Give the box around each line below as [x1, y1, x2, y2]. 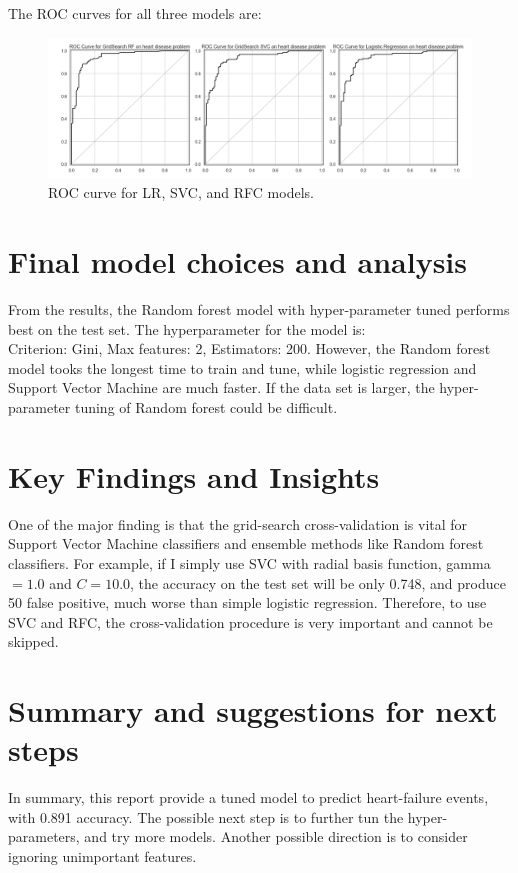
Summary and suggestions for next [8, 690, 498, 731]
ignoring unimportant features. [8, 846, 197, 867]
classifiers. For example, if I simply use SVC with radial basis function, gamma [8, 552, 491, 573]
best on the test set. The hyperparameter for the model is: [8, 318, 366, 339]
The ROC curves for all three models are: [8, 3, 262, 23]
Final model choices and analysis [8, 241, 468, 282]
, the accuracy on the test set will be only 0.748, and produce [130, 572, 506, 593]
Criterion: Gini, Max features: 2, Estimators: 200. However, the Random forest [8, 338, 491, 359]
